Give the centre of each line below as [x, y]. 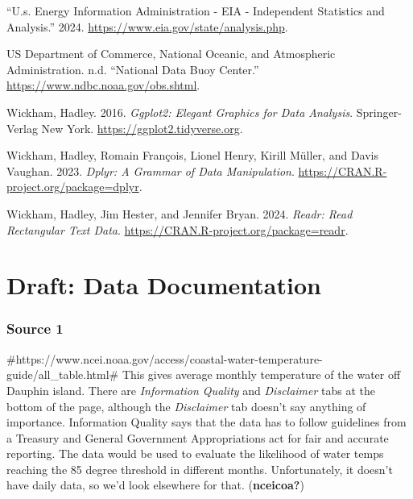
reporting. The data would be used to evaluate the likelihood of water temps [195, 453]
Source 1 [35, 329]
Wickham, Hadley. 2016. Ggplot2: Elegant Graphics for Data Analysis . [180, 112]
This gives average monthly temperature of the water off [261, 374]
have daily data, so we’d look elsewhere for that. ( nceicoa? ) [155, 485]
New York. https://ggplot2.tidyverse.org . [142, 128]
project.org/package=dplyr [73, 187]
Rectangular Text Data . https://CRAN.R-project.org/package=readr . [178, 229]
